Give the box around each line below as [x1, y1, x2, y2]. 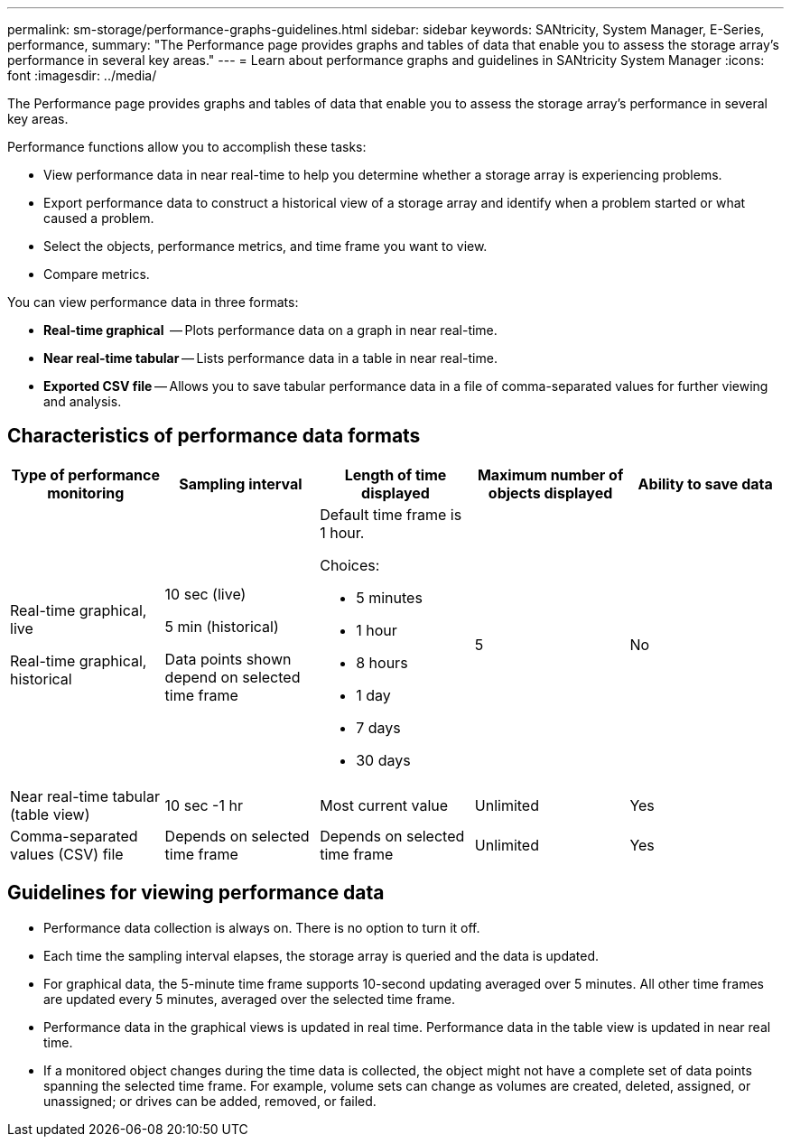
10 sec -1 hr [164, 795, 243, 814]
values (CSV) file [10, 844, 124, 863]
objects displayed [488, 483, 613, 502]
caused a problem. [43, 210, 154, 226]
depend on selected [164, 667, 301, 686]
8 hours [356, 653, 408, 672]
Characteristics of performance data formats [7, 424, 421, 448]
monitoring [47, 483, 125, 502]
